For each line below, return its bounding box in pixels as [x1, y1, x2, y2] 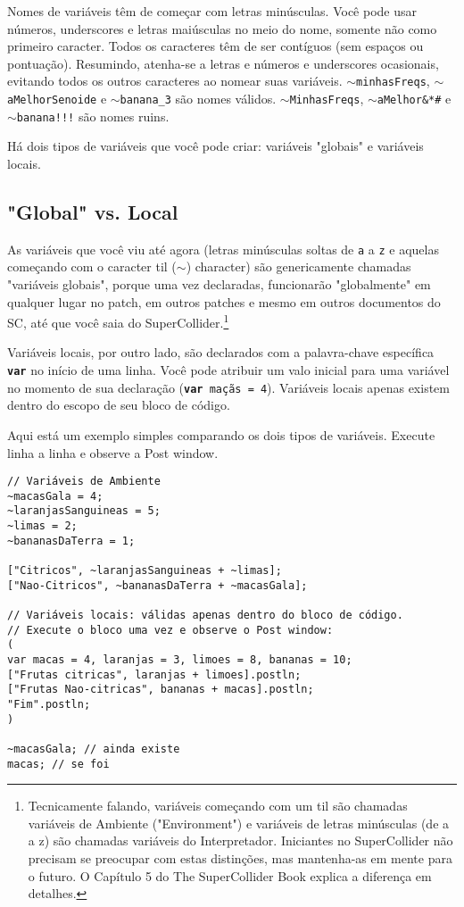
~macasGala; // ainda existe [7, 742, 180, 755]
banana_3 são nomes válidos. [120, 89, 277, 108]
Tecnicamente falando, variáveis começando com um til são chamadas [28, 796, 408, 815]
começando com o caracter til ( [7, 257, 177, 276]
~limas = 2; [7, 520, 78, 533]
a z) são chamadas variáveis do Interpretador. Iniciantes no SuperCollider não [28, 831, 453, 850]
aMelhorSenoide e [7, 89, 107, 108]
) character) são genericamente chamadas [186, 257, 411, 276]
